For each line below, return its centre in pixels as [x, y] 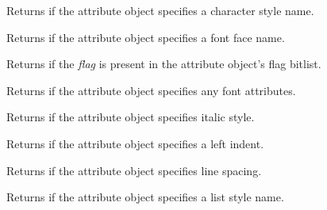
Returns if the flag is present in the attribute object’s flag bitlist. [164, 64]
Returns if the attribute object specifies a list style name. [145, 197]
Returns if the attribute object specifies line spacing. [134, 170]
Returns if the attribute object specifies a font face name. [146, 37]
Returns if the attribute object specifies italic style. [131, 117]
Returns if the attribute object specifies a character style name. [160, 10]
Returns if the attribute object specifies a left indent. [135, 143]
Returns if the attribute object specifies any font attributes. [151, 90]
